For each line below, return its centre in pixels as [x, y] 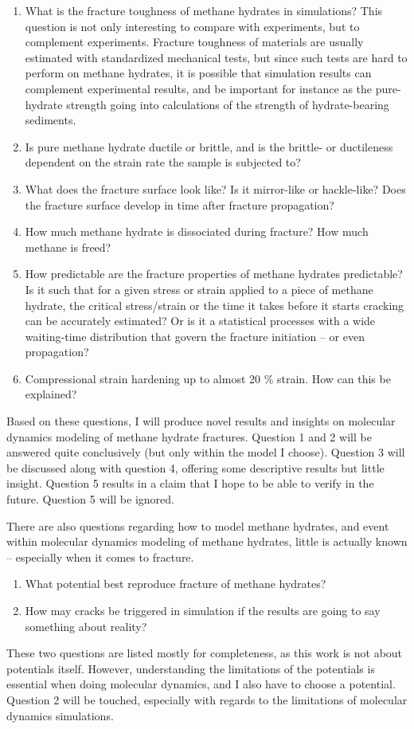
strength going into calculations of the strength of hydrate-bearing [228, 104]
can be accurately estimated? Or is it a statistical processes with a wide [200, 321]
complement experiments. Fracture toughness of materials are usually [194, 42]
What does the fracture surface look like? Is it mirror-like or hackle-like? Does [215, 188]
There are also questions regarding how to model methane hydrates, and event [198, 525]
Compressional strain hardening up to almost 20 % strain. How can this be [208, 378]
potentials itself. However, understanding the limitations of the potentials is [191, 668]
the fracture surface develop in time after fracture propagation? [180, 204]
